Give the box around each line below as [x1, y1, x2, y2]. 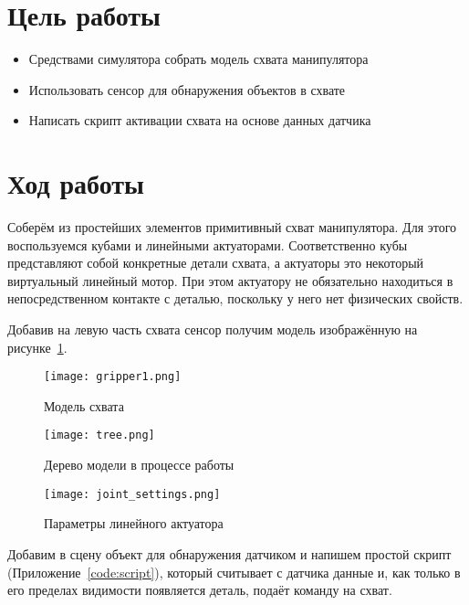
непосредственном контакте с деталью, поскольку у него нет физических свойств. [7, 289, 464, 308]
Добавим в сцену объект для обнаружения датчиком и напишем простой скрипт [7, 544, 452, 563]
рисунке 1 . [7, 337, 68, 356]
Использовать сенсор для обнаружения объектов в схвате [28, 80, 346, 99]
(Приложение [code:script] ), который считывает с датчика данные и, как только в [7, 562, 461, 581]
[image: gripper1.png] [44, 370, 182, 384]
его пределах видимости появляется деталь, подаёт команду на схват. [7, 580, 392, 600]
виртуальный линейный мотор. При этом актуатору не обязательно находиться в [7, 271, 453, 290]
